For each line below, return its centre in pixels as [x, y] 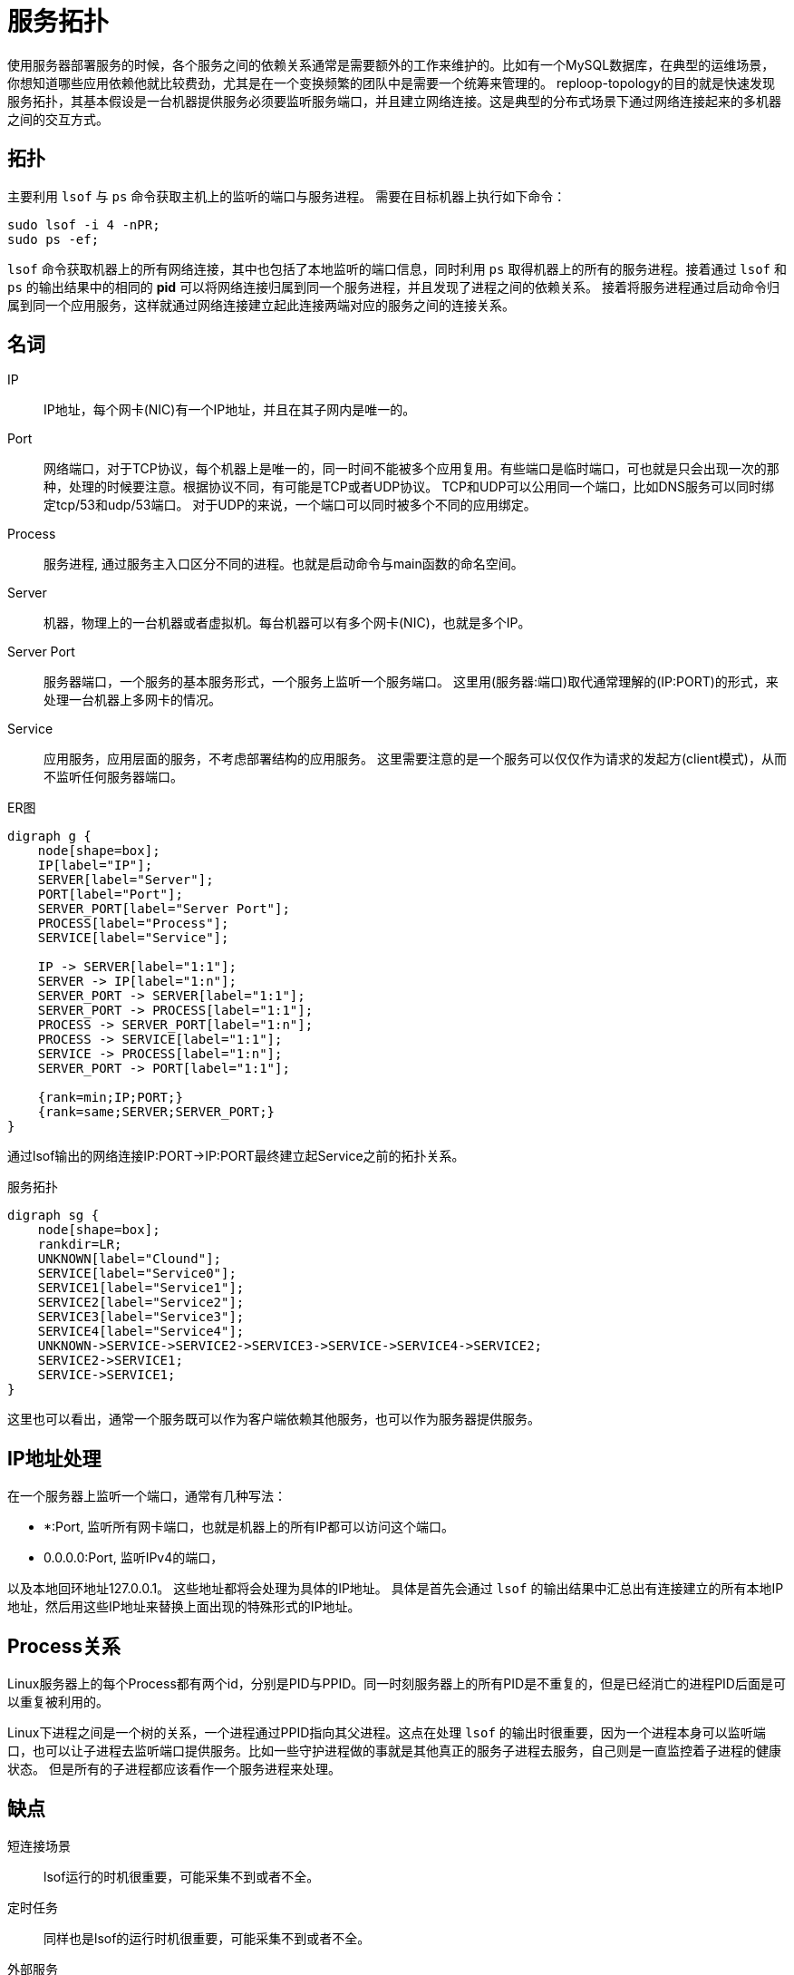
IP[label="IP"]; [95, 866]
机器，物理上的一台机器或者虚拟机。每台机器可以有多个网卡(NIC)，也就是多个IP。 [287, 623]
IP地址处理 [54, 1458]
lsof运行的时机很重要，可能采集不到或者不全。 [182, 1876]
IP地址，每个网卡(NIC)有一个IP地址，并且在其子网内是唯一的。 [230, 410]
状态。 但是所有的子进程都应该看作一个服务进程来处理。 [174, 1769]
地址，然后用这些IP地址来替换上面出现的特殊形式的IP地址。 [184, 1607]
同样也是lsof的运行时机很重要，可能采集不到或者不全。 [207, 1938]
